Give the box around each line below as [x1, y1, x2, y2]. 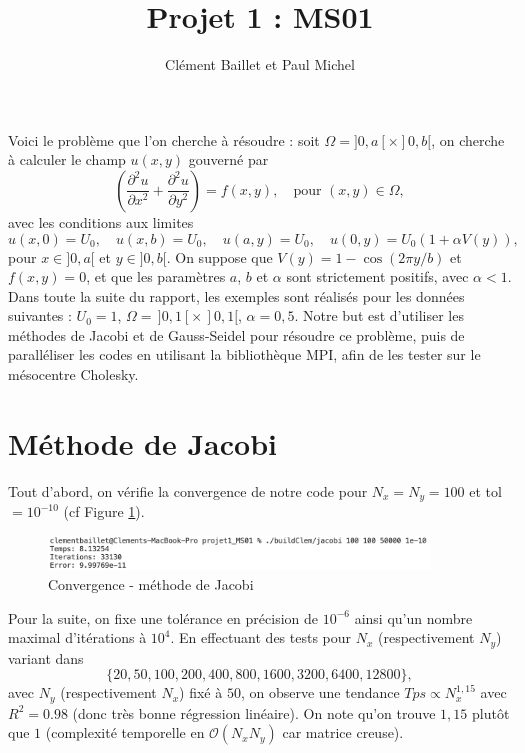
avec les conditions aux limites [8, 211, 194, 232]
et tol [469, 480, 502, 501]
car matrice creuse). [282, 722, 404, 743]
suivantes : [8, 305, 72, 326]
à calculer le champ [8, 149, 126, 170]
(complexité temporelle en [45, 722, 205, 743]
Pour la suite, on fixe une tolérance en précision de [8, 607, 319, 628]
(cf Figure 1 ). [63, 501, 145, 522]
